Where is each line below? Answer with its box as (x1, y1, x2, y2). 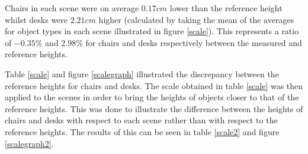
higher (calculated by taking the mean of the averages (98, 13, 294, 25)
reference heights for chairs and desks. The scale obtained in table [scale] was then (5, 79, 303, 91)
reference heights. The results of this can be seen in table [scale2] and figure (5, 125, 280, 137)
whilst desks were (5, 13, 68, 25)
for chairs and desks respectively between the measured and (85, 36, 302, 48)
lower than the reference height (169, 2, 283, 14)
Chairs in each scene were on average (5, 2, 139, 14)
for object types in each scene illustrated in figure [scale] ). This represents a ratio (5, 25, 299, 37)
